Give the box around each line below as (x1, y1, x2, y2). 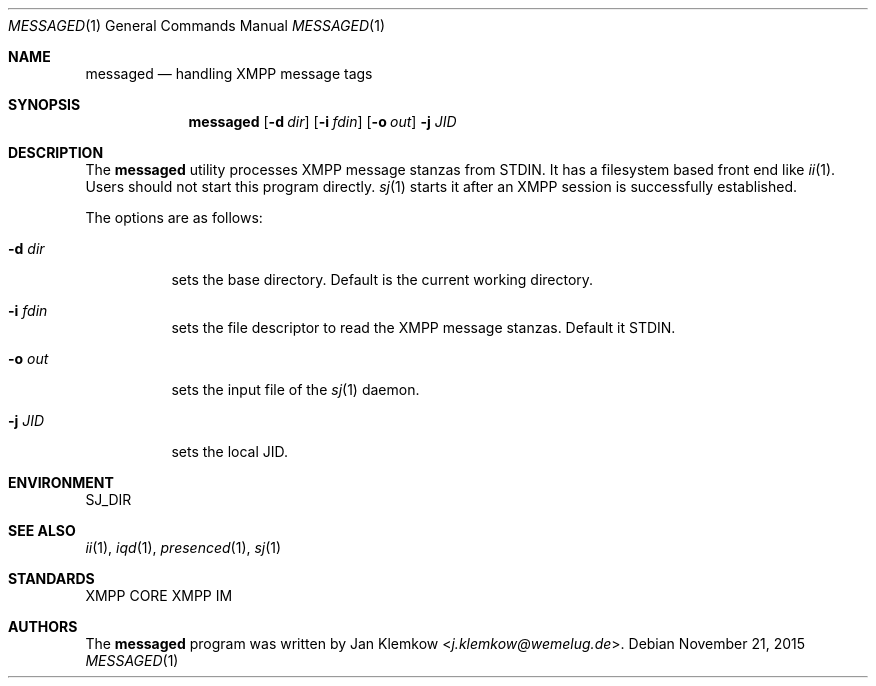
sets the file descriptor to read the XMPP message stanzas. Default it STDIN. (171, 319, 676, 336)
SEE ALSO (8, 522, 76, 539)
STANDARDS (8, 570, 95, 587)
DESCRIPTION (8, 144, 104, 161)
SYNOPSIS (8, 96, 81, 113)
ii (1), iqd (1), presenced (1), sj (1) (85, 539, 282, 556)
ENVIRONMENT (8, 474, 114, 491)
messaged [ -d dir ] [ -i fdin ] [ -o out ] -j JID (188, 113, 457, 130)
